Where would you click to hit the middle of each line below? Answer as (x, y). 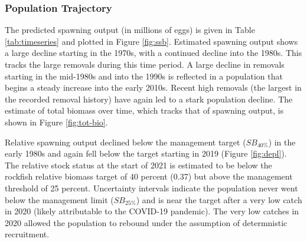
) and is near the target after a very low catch (219, 199)
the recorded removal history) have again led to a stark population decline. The (149, 99)
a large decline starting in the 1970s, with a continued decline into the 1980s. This (153, 53)
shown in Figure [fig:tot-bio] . (56, 122)
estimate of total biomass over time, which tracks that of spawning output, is (144, 110)
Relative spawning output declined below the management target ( (125, 142)
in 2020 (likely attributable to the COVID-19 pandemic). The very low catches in (152, 211)
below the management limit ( (59, 199)
